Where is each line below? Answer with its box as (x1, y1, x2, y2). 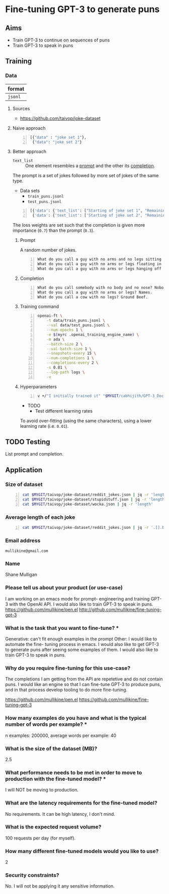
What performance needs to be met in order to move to (5, 769, 142, 776)
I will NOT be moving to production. (5, 787, 79, 793)
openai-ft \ (37, 313, 63, 319)
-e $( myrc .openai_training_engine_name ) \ (46, 332, 139, 337)
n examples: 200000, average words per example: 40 (5, 732, 117, 738)
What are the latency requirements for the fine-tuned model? (5, 800, 157, 807)
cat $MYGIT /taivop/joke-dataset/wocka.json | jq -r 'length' (22, 502, 153, 507)
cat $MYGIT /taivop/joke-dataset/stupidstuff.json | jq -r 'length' (22, 496, 167, 502)
